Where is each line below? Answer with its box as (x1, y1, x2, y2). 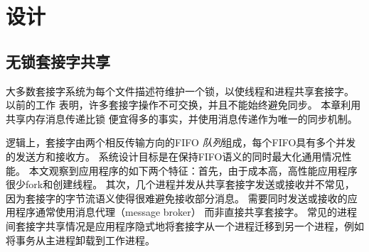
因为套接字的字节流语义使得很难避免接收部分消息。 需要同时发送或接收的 (6, 190, 348, 205)
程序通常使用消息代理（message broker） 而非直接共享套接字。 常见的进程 (15, 204, 358, 219)
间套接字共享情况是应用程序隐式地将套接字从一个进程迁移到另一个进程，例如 (6, 218, 364, 233)
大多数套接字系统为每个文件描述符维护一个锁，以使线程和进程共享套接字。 (6, 83, 354, 98)
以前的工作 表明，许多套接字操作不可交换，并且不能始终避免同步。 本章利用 (6, 97, 361, 112)
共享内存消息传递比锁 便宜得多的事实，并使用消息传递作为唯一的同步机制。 (6, 111, 358, 126)
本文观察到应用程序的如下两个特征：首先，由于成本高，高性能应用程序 (28, 163, 358, 177)
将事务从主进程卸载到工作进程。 (6, 232, 155, 247)
